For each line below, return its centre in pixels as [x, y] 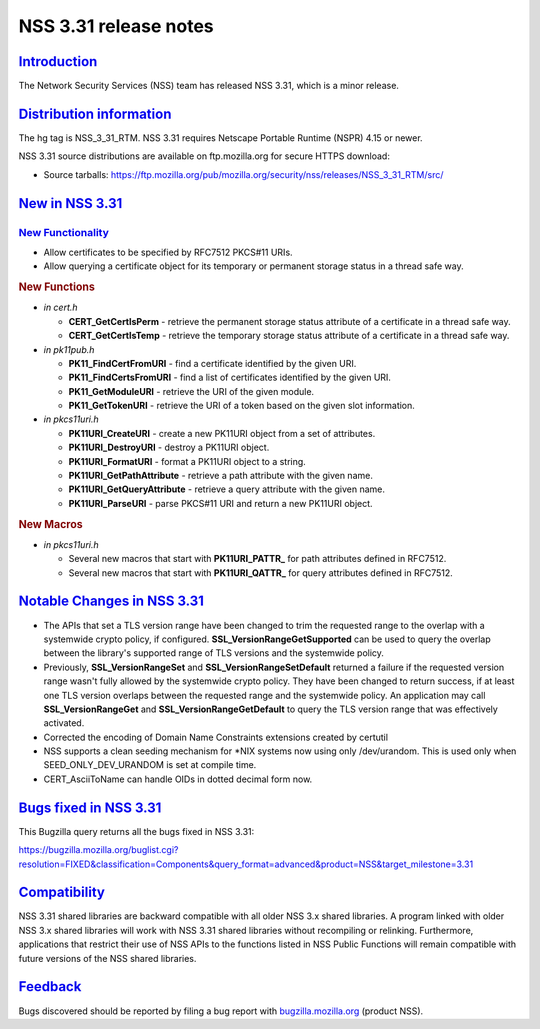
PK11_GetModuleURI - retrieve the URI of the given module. [191, 391]
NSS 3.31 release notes [116, 26]
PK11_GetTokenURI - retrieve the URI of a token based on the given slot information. [241, 406]
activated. [64, 723]
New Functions [56, 287]
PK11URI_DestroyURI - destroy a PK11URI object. [169, 447]
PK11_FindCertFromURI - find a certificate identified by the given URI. [212, 363]
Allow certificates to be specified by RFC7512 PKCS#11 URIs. [168, 252]
